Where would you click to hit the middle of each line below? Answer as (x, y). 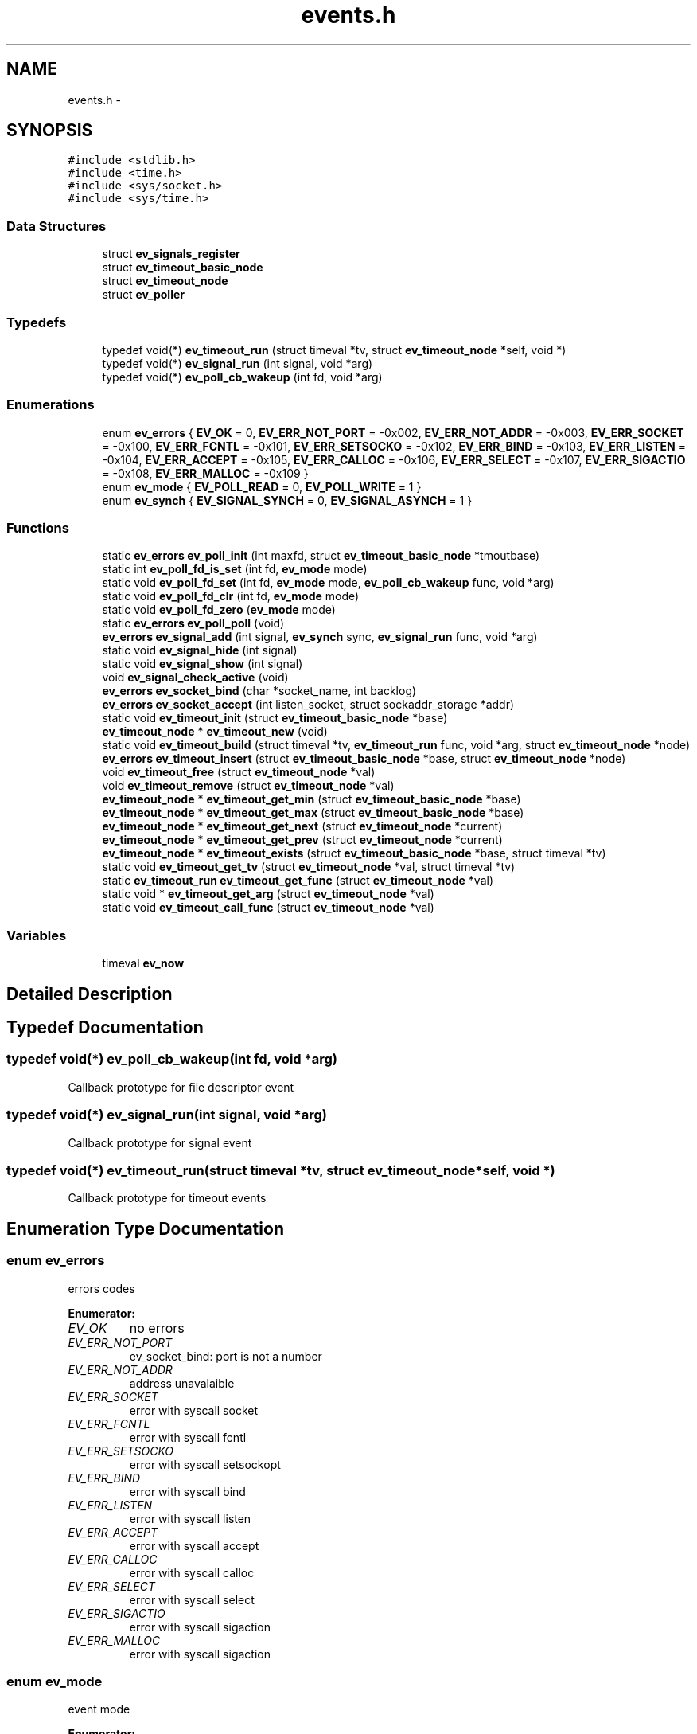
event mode (99, 1709)
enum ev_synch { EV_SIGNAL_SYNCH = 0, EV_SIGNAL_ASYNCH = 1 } (287, 500)
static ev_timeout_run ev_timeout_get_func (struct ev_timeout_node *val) (298, 881)
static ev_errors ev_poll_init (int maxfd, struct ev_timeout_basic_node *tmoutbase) (321, 556)
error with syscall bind (187, 1491)
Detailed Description (90, 994)
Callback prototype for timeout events (167, 1198)
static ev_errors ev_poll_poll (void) (193, 623)
